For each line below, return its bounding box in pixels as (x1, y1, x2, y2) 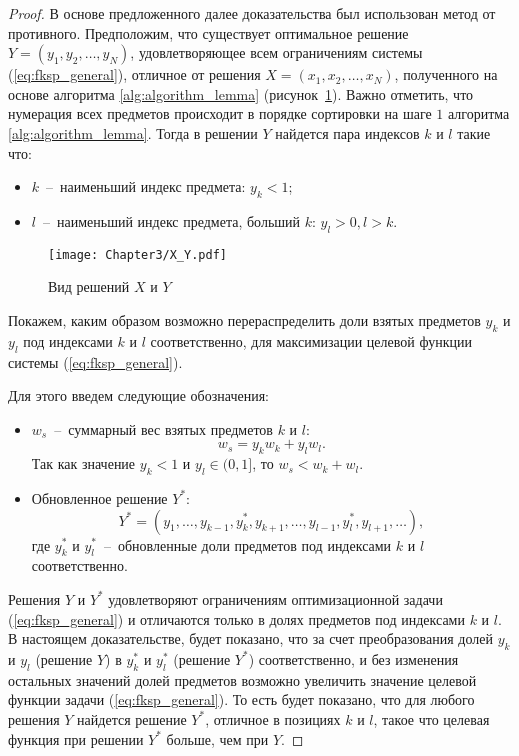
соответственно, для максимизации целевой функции (150, 330, 472, 351)
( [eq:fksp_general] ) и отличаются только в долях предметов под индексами (8, 608, 465, 629)
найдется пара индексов (275, 122, 420, 143)
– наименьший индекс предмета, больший (42, 210, 301, 231)
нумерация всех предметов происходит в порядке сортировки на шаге (8, 103, 432, 124)
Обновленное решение (31, 487, 168, 508)
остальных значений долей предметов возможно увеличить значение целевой (8, 669, 477, 690)
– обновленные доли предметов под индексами (103, 534, 392, 555)
